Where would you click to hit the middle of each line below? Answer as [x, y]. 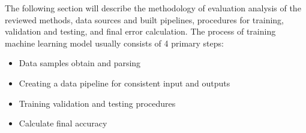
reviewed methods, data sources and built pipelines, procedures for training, [144, 19]
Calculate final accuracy [63, 123]
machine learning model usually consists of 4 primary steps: [114, 43]
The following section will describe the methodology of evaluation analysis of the [153, 8]
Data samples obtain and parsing [80, 63]
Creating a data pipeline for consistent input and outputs [124, 83]
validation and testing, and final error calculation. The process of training [140, 31]
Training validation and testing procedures [97, 103]
